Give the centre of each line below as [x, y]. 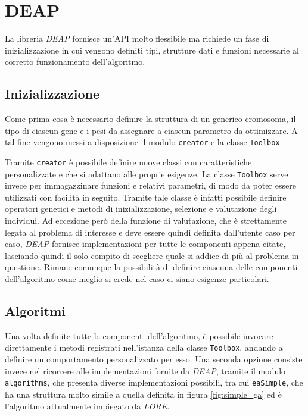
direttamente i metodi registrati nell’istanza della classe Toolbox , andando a [144, 347]
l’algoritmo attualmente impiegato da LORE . [87, 406]
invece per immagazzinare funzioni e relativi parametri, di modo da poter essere [150, 185]
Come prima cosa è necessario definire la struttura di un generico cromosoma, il [150, 119]
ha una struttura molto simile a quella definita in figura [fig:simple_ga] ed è [143, 394]
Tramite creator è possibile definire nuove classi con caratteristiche [128, 162]
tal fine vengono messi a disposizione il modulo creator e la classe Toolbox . [144, 142]
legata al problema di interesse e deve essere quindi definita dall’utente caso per [150, 232]
